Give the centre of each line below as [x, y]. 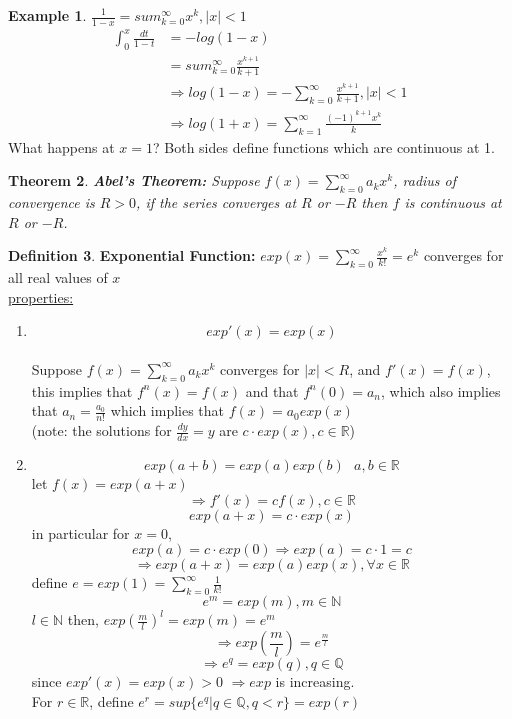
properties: [41, 296]
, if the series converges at [216, 202]
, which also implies [440, 390]
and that [272, 390]
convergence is [51, 202]
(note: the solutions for [101, 430]
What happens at [61, 146]
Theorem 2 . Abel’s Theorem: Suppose [134, 180]
